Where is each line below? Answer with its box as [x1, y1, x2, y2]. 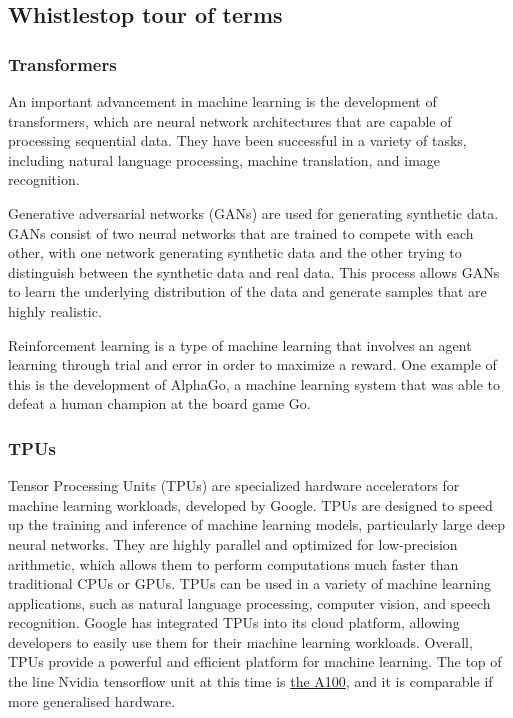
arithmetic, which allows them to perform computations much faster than [8, 553, 459, 574]
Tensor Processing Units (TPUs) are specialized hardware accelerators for [8, 475, 460, 496]
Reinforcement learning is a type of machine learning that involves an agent [8, 334, 472, 355]
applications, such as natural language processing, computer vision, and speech [8, 592, 491, 613]
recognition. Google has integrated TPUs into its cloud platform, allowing [8, 612, 460, 633]
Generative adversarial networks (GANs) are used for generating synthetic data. [8, 202, 499, 223]
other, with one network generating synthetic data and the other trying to [8, 242, 462, 263]
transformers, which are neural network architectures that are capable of [8, 110, 452, 131]
